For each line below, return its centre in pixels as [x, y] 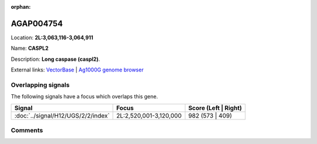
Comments [27, 130]
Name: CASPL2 [30, 48]
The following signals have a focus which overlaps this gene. [85, 97]
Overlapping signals [40, 85]
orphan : [21, 7]
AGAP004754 [37, 23]
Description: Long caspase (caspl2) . [55, 59]
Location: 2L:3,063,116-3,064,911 [52, 37]
